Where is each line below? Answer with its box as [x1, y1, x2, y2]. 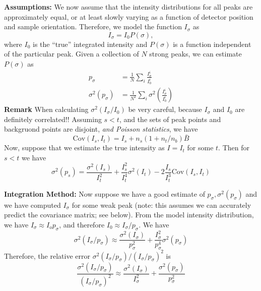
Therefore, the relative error [4, 250, 90, 261]
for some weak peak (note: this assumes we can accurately [72, 199, 251, 210]
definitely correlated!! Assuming [4, 113, 102, 124]
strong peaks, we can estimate [149, 48, 242, 59]
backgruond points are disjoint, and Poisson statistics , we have [4, 124, 198, 134]
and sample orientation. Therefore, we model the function [4, 21, 182, 32]
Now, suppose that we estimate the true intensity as [4, 142, 165, 153]
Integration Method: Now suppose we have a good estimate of [4, 188, 205, 199]
